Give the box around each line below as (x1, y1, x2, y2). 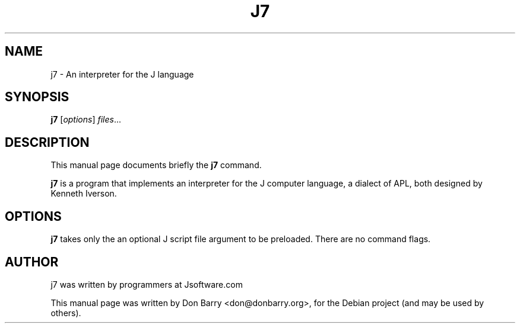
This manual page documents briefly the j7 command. (50, 160, 262, 171)
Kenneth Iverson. (50, 188, 117, 199)
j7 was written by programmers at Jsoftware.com (50, 279, 243, 290)
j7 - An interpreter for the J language (50, 69, 194, 79)
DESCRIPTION (5, 134, 90, 150)
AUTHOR (5, 254, 59, 269)
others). (50, 307, 81, 318)
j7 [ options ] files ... (50, 114, 122, 125)
